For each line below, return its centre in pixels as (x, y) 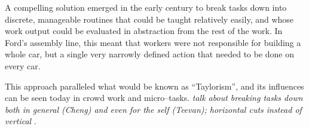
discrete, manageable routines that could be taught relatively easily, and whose (149, 19)
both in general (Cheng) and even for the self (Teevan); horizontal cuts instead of (153, 109)
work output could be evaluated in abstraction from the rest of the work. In (144, 31)
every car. (23, 65)
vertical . (21, 121)
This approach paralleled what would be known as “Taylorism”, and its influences (154, 86)
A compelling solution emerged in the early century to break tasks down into (146, 7)
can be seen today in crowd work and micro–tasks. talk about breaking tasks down (154, 98)
